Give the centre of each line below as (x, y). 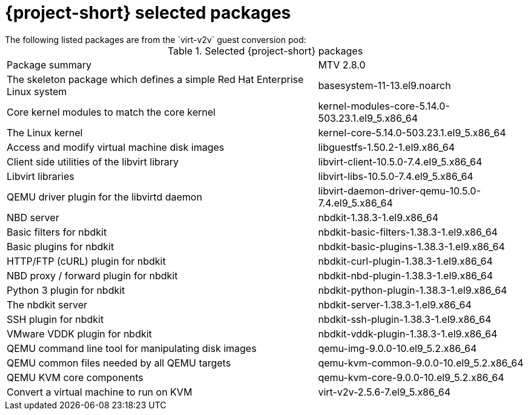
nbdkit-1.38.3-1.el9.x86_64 (378, 217)
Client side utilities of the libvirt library (93, 161)
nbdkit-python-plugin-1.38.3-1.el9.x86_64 (413, 290)
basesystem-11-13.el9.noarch (384, 85)
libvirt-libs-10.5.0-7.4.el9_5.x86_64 (396, 176)
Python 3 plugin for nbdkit (66, 290)
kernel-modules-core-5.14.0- (384, 106)
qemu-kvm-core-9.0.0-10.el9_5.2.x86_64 (411, 377)
